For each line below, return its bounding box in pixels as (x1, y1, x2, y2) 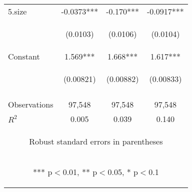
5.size (8, 5, 27, 17)
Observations (8, 98, 53, 110)
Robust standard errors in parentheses (29, 135, 163, 147)
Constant (8, 50, 40, 62)
